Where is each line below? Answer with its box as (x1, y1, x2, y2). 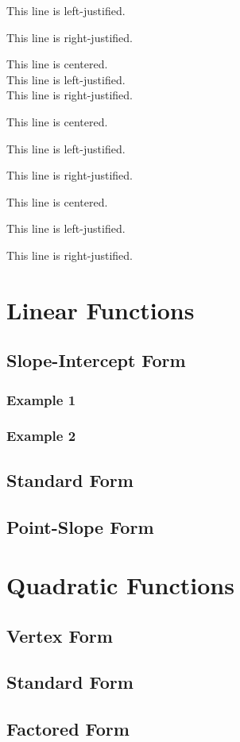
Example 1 (6, 389, 76, 409)
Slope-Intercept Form (6, 348, 186, 373)
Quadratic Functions (6, 569, 234, 601)
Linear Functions (6, 293, 195, 326)
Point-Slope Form (6, 514, 154, 539)
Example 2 (6, 426, 76, 446)
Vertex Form (6, 623, 113, 647)
